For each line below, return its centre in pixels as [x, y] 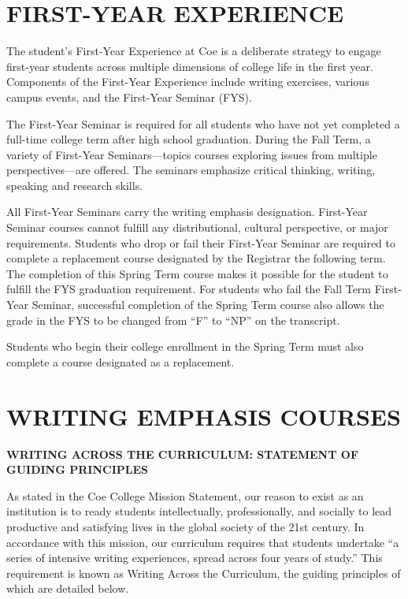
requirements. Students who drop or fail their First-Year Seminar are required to [201, 242]
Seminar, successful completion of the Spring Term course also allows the [208, 305]
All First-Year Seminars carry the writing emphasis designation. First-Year [187, 212]
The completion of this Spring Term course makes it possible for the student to [197, 273]
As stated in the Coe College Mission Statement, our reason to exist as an [185, 495]
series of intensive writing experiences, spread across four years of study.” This [195, 558]
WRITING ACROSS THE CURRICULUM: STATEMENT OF [183, 454]
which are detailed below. [68, 588]
